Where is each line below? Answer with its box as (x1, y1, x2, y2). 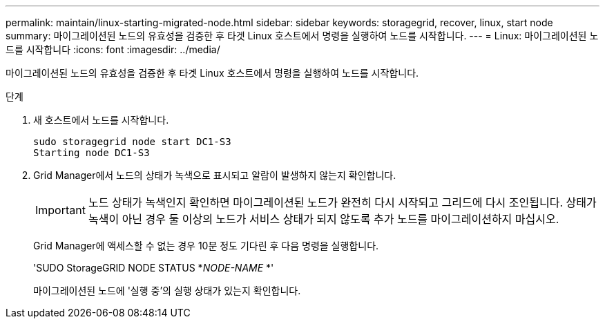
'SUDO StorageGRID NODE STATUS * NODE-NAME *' (33, 262, 274, 274)
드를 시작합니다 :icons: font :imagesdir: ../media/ (6, 44, 220, 55)
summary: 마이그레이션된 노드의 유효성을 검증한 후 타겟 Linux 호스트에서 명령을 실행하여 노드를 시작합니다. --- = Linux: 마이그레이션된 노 (6, 30, 599, 41)
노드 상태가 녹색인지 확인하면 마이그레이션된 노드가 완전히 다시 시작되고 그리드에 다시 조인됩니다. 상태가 (88, 196, 597, 209)
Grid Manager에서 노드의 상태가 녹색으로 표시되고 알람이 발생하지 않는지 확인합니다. (33, 169, 396, 181)
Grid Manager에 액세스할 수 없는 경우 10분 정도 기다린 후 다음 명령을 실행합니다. (33, 240, 379, 251)
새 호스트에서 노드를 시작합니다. (33, 114, 169, 126)
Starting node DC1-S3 (33, 147, 150, 158)
